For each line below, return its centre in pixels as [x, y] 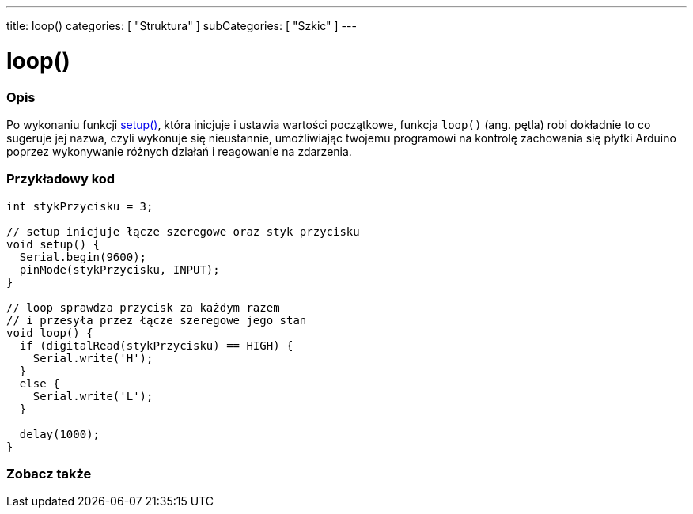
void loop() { [50, 333]
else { [40, 383]
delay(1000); [60, 434]
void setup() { [53, 244]
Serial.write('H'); [93, 358]
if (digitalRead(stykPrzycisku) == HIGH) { [156, 345]
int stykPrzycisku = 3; [80, 206]
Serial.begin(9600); [83, 257]
